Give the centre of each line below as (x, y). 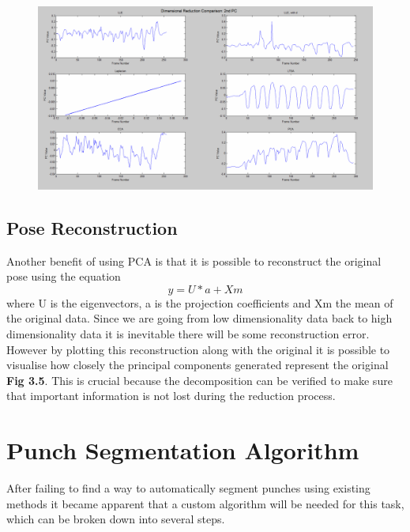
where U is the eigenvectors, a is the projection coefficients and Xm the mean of (200, 302)
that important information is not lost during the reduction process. (171, 396)
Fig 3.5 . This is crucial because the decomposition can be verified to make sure (199, 380)
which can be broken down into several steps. (116, 519)
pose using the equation (64, 276)
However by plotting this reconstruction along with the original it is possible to (198, 349)
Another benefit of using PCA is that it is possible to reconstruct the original (194, 260)
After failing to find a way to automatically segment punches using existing (188, 488)
